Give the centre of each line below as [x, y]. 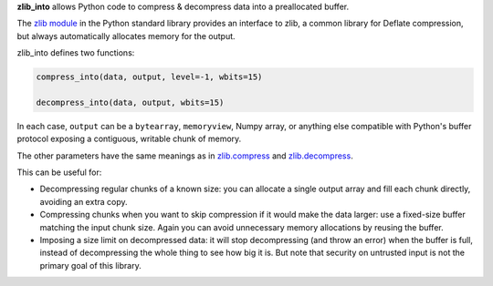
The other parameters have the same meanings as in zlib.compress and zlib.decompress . [185, 156]
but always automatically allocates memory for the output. [126, 36]
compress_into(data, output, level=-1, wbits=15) [149, 77]
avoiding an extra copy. [84, 201]
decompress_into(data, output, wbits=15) [130, 102]
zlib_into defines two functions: [76, 53]
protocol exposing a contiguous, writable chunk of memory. [129, 139]
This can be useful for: [59, 172]
